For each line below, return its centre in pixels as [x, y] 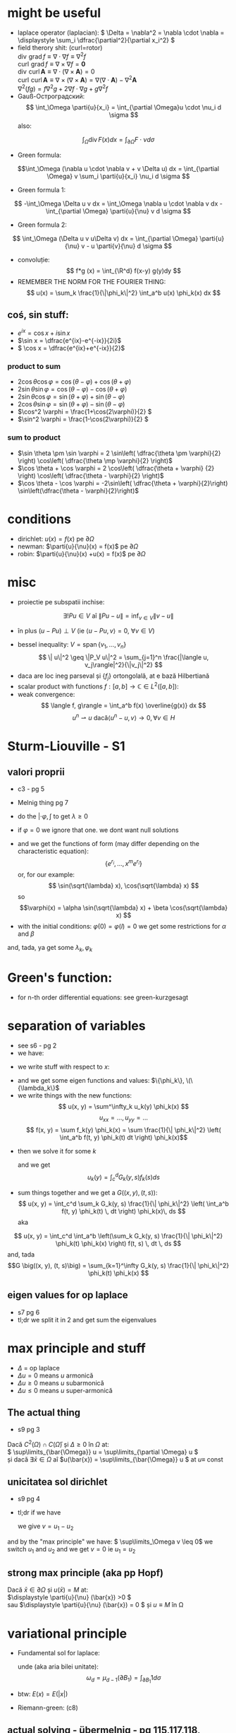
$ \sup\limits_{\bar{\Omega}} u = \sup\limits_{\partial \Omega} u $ [103, 1452]
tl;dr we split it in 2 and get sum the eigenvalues [87, 1320]
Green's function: [60, 977]
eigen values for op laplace [68, 1295]
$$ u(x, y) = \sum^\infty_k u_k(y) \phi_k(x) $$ [123, 1106]
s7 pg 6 [29, 1312]
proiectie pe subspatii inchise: [61, 601]
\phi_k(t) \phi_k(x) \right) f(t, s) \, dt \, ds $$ [118, 1243]
